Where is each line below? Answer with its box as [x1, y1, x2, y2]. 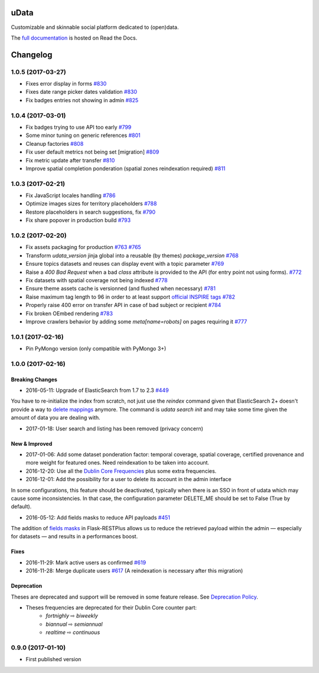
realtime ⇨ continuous [45, 629, 100, 636]
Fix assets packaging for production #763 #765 [25, 244, 141, 251]
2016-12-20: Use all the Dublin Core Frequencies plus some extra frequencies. [25, 467, 217, 475]
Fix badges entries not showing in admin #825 [25, 96, 139, 103]
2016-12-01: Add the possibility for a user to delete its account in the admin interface [25, 476, 232, 483]
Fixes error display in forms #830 [25, 80, 107, 87]
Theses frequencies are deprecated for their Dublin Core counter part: [25, 604, 197, 611]
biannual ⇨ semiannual [45, 620, 103, 628]
